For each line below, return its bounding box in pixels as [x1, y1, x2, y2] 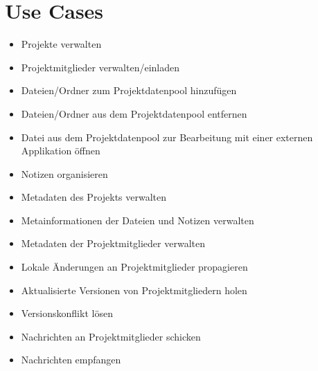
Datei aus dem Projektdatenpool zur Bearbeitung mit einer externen [21, 129, 313, 144]
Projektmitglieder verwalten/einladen [21, 60, 180, 74]
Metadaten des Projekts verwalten [21, 190, 167, 204]
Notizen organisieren [21, 166, 108, 181]
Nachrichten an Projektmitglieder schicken [21, 329, 201, 343]
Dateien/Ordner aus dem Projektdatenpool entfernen [21, 106, 247, 120]
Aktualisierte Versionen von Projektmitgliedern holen [21, 282, 247, 297]
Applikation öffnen [21, 143, 100, 158]
